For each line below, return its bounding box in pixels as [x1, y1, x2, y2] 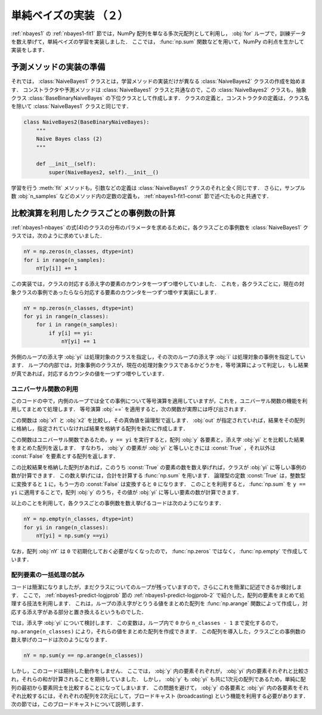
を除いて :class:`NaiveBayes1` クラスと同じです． [11, 103, 132, 110]
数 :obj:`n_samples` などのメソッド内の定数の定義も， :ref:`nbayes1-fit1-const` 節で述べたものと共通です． [11, 193, 273, 200]
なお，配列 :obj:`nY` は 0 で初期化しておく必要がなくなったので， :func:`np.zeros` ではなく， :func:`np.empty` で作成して [11, 548, 308, 555]
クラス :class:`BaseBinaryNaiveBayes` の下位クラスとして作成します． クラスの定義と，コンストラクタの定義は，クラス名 [11, 94, 309, 101]
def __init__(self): [36, 161, 97, 167]
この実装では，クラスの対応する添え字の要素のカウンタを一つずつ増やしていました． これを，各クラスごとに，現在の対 [11, 281, 305, 288]
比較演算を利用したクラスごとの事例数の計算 [11, 208, 176, 218]
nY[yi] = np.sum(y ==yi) [36, 532, 109, 540]
